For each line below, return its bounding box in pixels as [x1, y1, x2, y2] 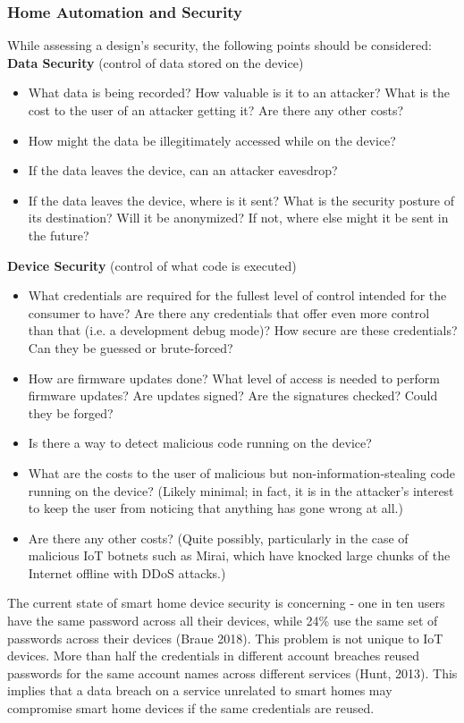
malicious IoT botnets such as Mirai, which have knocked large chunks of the [28, 546, 451, 565]
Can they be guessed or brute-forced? [28, 338, 233, 357]
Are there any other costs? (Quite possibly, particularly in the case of [28, 528, 409, 547]
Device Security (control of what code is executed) [7, 256, 297, 274]
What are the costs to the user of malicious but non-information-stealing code [28, 463, 456, 482]
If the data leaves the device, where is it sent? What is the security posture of [28, 190, 454, 209]
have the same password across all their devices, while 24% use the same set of [7, 611, 438, 630]
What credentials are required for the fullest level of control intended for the [28, 286, 447, 305]
